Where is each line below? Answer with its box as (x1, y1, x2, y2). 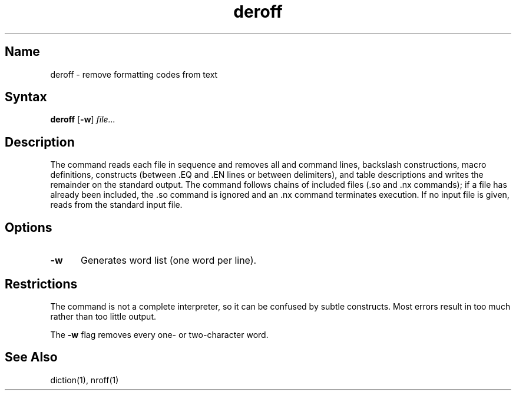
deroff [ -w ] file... (50, 114, 115, 125)
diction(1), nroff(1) (50, 374, 119, 385)
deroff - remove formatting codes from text (50, 69, 218, 79)
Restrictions (5, 276, 78, 291)
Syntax (5, 89, 47, 105)
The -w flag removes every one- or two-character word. (50, 329, 269, 340)
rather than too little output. (50, 311, 156, 321)
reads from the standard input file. (50, 200, 183, 210)
